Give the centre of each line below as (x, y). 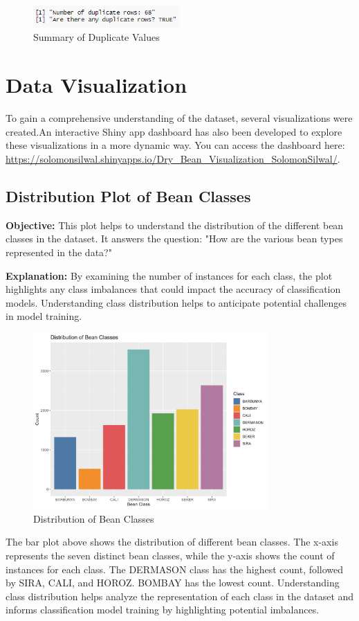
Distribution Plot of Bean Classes (128, 196)
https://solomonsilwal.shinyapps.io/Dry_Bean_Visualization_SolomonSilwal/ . (173, 158)
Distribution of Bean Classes (94, 518)
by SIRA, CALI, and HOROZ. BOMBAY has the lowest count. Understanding (173, 583)
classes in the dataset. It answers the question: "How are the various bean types (174, 238)
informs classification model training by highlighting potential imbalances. (163, 610)
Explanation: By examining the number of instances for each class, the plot (169, 275)
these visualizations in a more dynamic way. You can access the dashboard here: (175, 145)
